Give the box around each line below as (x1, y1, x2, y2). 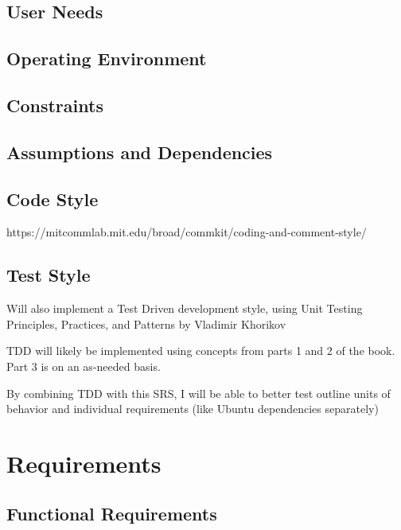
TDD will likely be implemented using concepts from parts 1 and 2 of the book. (6, 342, 395, 359)
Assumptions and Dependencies (6, 139, 273, 164)
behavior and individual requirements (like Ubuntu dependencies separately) (6, 400, 379, 417)
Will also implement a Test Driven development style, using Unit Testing (6, 300, 363, 317)
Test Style (6, 263, 91, 287)
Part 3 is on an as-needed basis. (6, 357, 161, 374)
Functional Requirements (6, 501, 217, 526)
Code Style (6, 186, 99, 211)
